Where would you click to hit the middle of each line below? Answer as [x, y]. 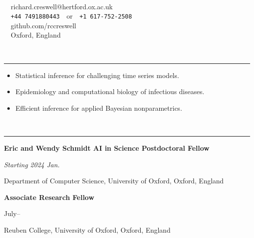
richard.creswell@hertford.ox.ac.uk [62, 6]
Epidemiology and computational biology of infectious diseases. [110, 91]
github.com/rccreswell [43, 25]
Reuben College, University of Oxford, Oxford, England [87, 229]
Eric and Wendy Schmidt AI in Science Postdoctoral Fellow [107, 148]
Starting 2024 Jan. [32, 164]
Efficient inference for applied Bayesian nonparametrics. [99, 108]
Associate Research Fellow [49, 197]
